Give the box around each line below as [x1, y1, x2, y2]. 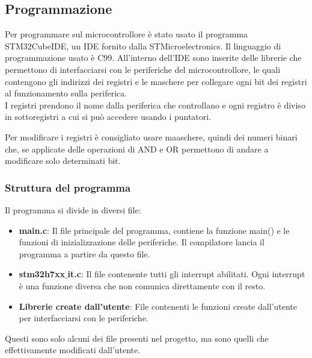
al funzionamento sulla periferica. [5, 87, 127, 99]
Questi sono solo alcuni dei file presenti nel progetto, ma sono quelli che [5, 331, 269, 344]
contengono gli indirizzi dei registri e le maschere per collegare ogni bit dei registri [5, 75, 307, 87]
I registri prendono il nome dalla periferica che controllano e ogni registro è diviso [5, 98, 305, 111]
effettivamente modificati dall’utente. [5, 344, 141, 356]
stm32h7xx [19, 268, 65, 280]
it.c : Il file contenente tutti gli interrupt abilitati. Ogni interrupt [67, 268, 305, 280]
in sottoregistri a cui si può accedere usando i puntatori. [5, 110, 212, 123]
